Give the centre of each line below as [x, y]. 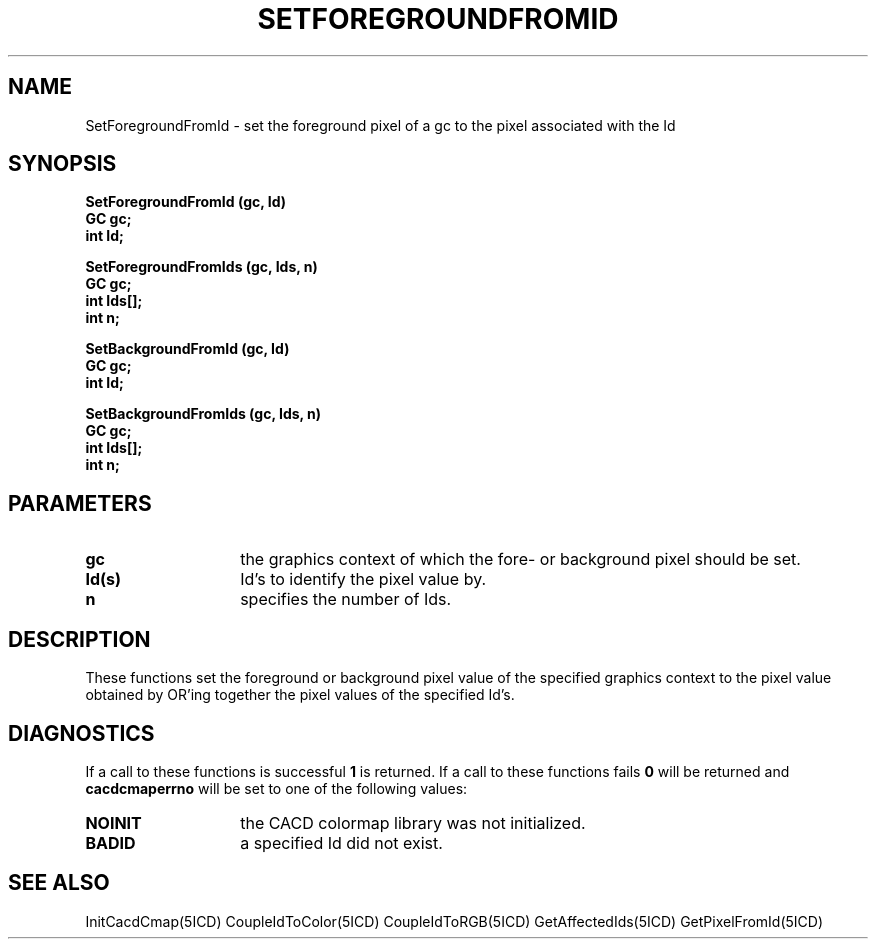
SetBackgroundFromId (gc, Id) [187, 349]
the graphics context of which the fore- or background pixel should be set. [520, 559]
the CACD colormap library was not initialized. [413, 822]
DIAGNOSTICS [81, 733]
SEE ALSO [59, 883]
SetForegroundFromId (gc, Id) [186, 202]
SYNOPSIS [62, 164]
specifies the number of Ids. [346, 599]
